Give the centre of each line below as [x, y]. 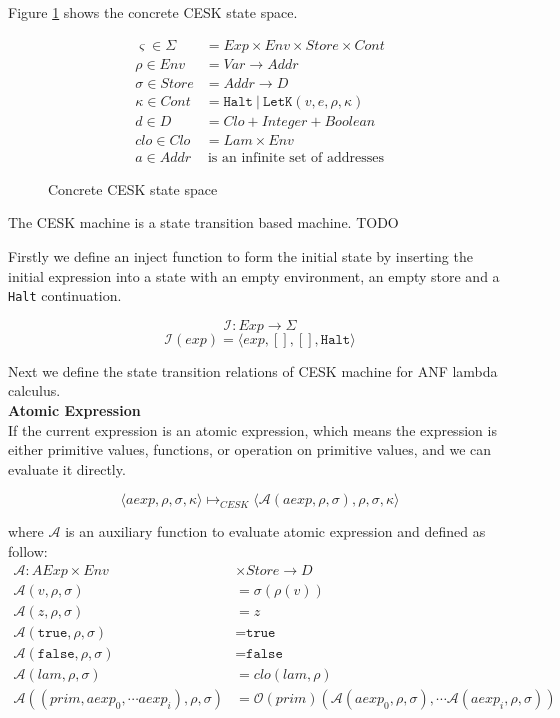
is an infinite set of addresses [296, 157]
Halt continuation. [65, 295]
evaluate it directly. [67, 468]
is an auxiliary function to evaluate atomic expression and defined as [275, 531]
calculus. [34, 390]
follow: [28, 551]
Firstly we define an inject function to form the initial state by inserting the [240, 256]
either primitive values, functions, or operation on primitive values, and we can [250, 449]
